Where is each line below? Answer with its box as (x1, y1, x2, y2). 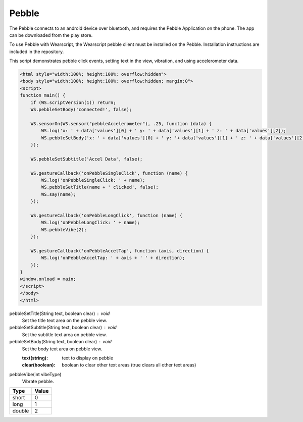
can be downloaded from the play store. (9, 32, 93, 38)
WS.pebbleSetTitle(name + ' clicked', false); (41, 184, 159, 190)
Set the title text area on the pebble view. (22, 317, 107, 323)
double (12, 407, 29, 414)
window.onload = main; (20, 276, 76, 282)
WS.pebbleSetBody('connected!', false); (30, 107, 132, 113)
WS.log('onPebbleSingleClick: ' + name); (41, 177, 145, 183)
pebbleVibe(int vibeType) (9, 371, 62, 377)
